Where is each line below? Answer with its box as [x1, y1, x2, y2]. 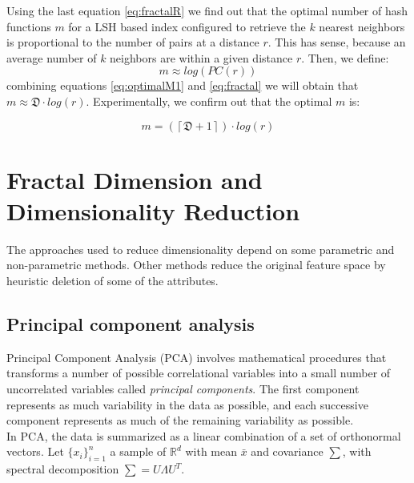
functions [6, 18, 51, 34]
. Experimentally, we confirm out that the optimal [86, 92, 332, 109]
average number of [6, 49, 97, 66]
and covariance [251, 443, 324, 460]
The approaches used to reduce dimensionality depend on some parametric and [6, 240, 395, 257]
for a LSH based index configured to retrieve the [68, 18, 306, 34]
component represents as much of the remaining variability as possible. [6, 412, 354, 429]
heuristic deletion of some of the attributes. [6, 272, 219, 289]
